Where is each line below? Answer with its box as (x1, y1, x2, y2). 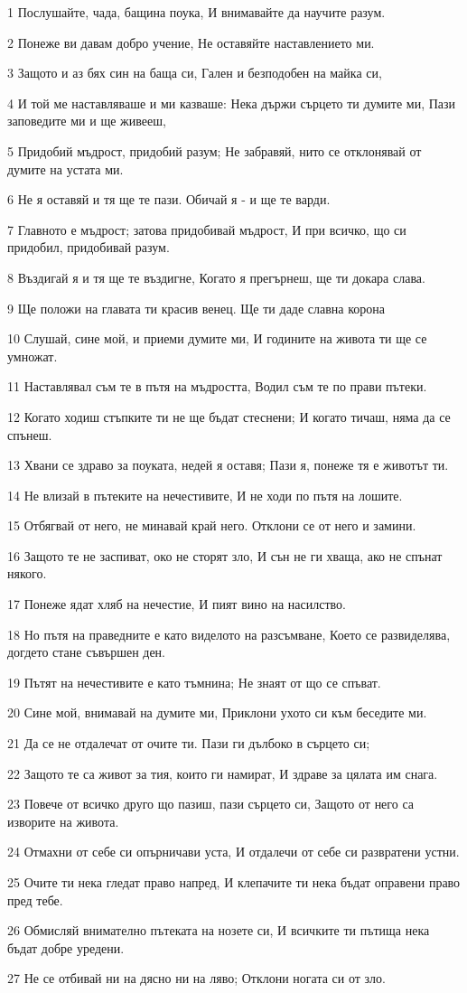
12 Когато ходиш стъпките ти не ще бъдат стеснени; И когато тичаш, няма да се (7, 407, 451, 426)
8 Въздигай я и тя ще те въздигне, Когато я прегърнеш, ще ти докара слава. (7, 267, 425, 286)
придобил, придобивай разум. (7, 238, 170, 257)
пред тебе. (7, 890, 63, 909)
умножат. (7, 346, 58, 365)
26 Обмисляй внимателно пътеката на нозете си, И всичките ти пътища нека (7, 921, 430, 940)
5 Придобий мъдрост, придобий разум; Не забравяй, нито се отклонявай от (7, 141, 422, 160)
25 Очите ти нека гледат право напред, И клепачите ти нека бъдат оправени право (7, 873, 461, 891)
